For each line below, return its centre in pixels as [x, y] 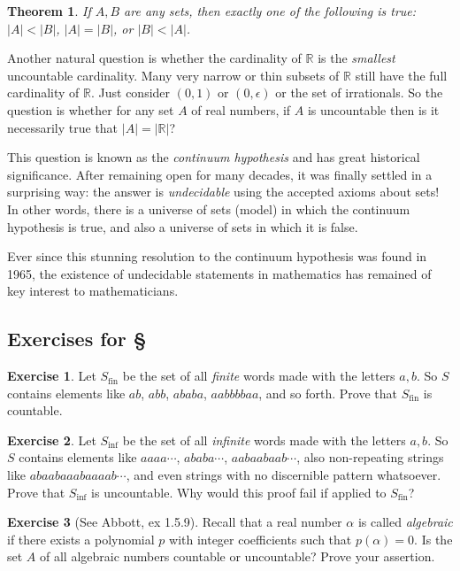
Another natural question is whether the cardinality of [154, 58]
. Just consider [130, 93]
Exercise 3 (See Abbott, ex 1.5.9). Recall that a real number [175, 522]
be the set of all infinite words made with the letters [264, 440]
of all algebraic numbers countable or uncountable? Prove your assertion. [238, 556]
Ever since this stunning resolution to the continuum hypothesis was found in [217, 256]
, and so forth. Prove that [328, 393]
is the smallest [356, 58]
